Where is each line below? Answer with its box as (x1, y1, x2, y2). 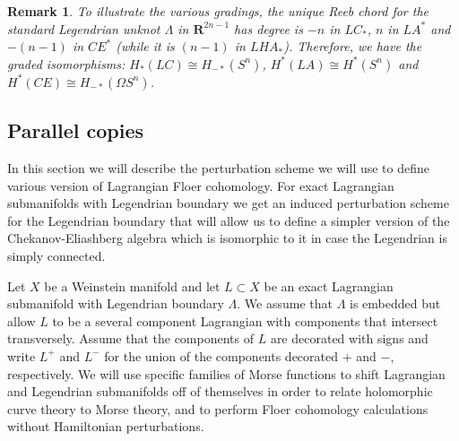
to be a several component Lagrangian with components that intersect (52, 311, 438, 330)
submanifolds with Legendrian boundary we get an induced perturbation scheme (7, 194, 449, 212)
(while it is (116, 37, 175, 56)
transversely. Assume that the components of (7, 329, 255, 348)
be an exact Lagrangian (264, 276, 394, 295)
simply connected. (7, 246, 106, 264)
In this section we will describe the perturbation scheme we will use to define (7, 158, 430, 177)
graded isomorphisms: (7, 54, 126, 73)
